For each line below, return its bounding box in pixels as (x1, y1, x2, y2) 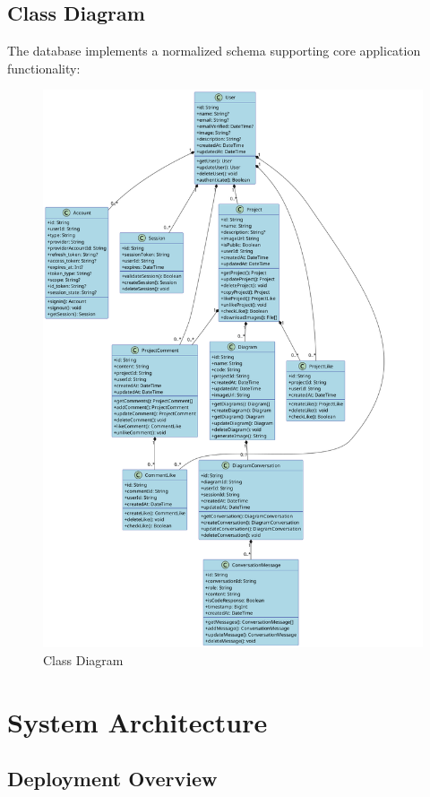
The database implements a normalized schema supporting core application (7, 41, 421, 60)
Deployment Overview (7, 765, 218, 793)
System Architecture (7, 703, 268, 740)
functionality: (7, 58, 81, 77)
